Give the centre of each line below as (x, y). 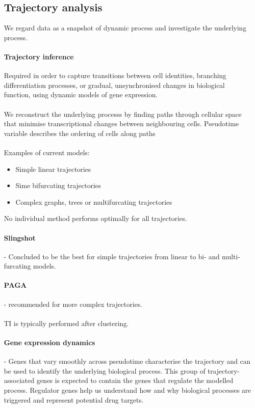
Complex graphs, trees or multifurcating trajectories (94, 202)
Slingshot (20, 237)
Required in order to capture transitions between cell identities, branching (115, 75)
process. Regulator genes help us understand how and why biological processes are (127, 390)
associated (19, 380)
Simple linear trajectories (53, 169)
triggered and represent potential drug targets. (74, 399)
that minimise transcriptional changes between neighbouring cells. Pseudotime (122, 123)
